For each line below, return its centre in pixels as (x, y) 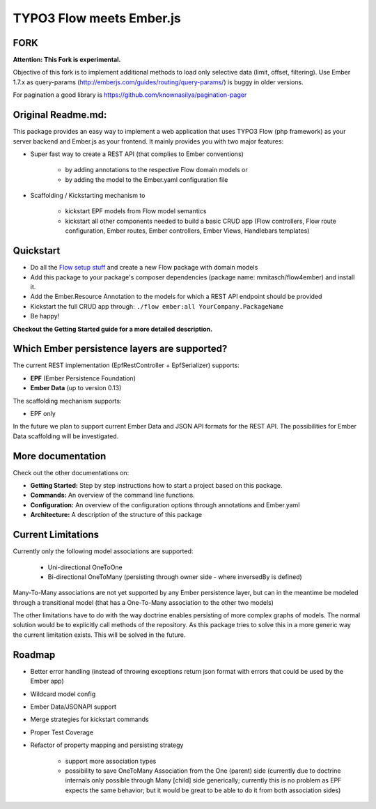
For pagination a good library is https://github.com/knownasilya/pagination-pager (130, 95)
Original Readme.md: (60, 115)
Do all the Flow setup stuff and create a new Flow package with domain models (144, 268)
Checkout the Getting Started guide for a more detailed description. (112, 329)
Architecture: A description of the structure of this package (116, 515)
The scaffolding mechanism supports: (67, 401)
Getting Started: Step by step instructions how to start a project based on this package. (156, 486)
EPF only (43, 413)
